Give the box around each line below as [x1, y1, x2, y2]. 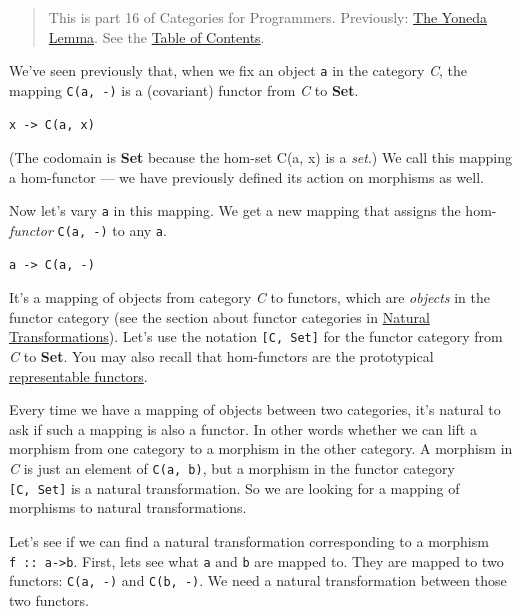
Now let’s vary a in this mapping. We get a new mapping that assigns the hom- [9, 200, 497, 221]
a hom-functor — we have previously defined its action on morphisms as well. [9, 166, 484, 187]
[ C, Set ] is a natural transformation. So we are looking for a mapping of [9, 477, 460, 498]
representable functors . [9, 365, 148, 386]
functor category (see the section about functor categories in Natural [9, 306, 430, 327]
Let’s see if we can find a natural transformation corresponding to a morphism [9, 530, 489, 551]
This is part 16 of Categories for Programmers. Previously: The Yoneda [48, 7, 487, 27]
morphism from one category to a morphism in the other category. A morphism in [9, 438, 513, 459]
